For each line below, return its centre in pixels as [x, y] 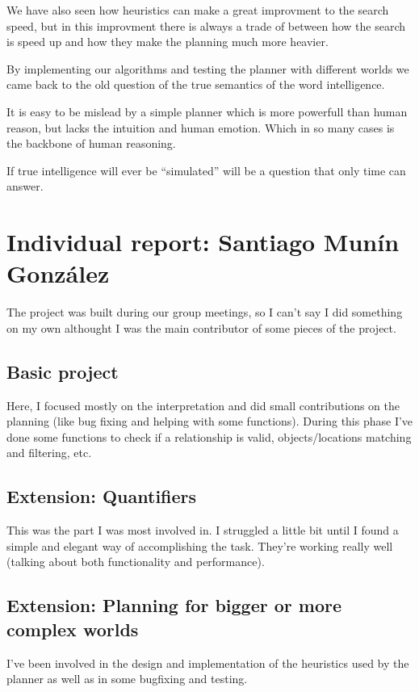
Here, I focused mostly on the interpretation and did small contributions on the [203, 405]
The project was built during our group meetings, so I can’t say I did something [205, 312]
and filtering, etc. [49, 453]
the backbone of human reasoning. [91, 143]
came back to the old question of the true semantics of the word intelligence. [196, 84]
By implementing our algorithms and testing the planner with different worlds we [208, 68]
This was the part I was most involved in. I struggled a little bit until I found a [203, 530]
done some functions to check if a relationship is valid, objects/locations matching [209, 436]
